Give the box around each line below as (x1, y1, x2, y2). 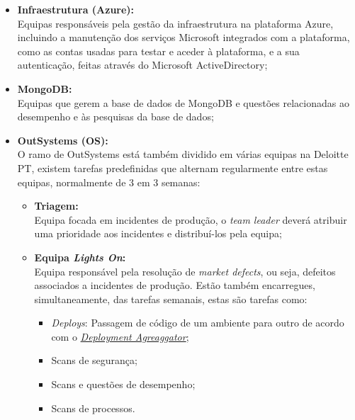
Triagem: (34, 198, 79, 213)
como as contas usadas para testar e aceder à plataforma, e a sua (17, 43, 300, 58)
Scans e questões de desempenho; (51, 377, 196, 392)
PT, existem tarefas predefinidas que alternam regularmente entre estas (17, 160, 328, 175)
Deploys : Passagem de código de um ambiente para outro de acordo (51, 315, 344, 330)
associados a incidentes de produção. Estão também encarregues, (34, 278, 315, 293)
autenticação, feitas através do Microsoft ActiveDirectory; (17, 57, 268, 72)
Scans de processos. (51, 400, 135, 415)
